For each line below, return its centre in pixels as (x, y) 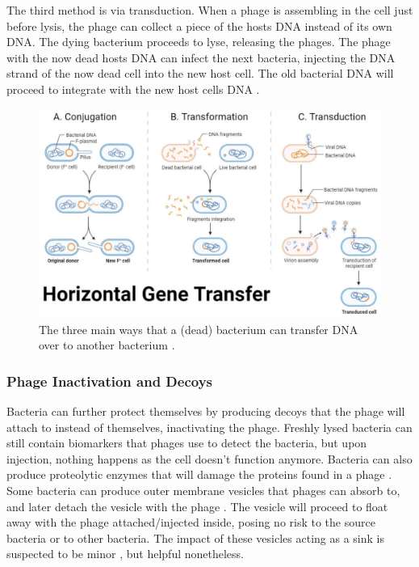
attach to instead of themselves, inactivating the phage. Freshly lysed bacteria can (209, 427)
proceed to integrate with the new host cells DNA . (133, 89)
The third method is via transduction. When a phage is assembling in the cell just (210, 10)
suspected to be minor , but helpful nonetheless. (125, 554)
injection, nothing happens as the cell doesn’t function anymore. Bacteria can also (209, 458)
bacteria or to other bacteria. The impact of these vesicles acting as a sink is (195, 537)
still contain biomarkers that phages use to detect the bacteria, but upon (187, 443)
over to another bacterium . (107, 345)
